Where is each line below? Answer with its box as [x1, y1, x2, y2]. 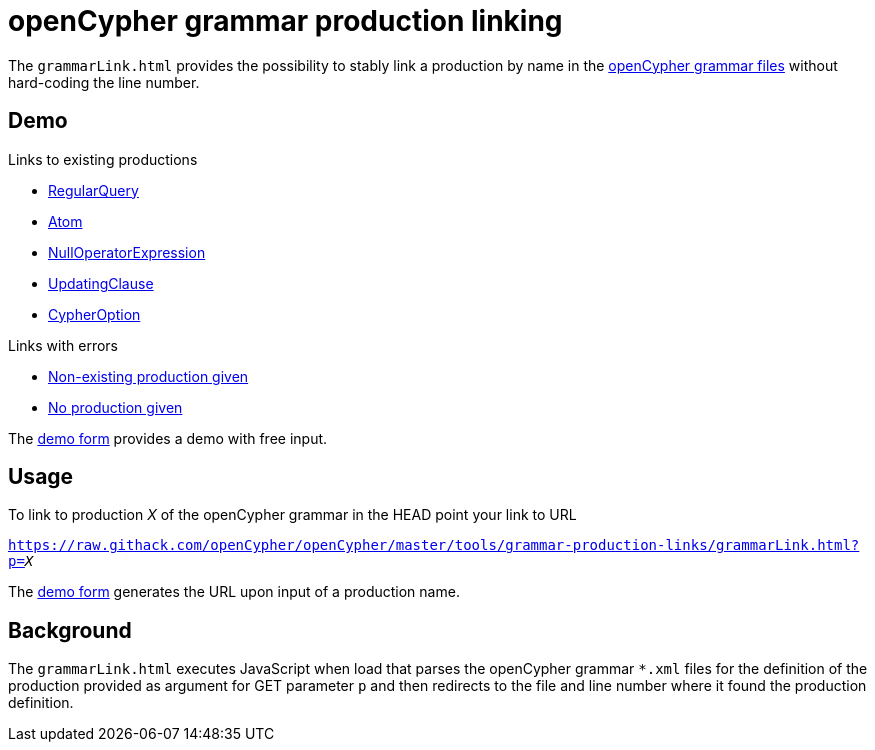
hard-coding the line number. [8, 73, 200, 91]
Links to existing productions [8, 150, 198, 168]
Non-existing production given [48, 367, 249, 385]
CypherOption [48, 305, 141, 323]
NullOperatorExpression [48, 243, 206, 261]
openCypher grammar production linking [8, 4, 563, 38]
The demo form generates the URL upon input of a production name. [8, 583, 460, 601]
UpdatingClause [48, 274, 154, 292]
